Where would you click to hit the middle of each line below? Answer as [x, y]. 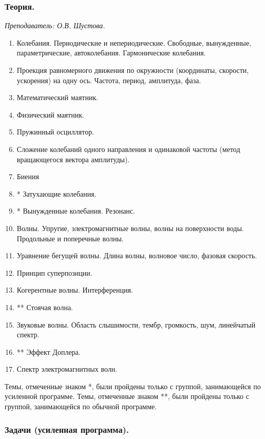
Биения [28, 176]
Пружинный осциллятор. [55, 132]
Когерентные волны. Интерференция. [75, 290]
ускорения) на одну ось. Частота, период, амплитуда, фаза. [109, 80]
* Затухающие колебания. [56, 193]
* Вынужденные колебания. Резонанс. [76, 211]
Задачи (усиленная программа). [67, 429]
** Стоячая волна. [45, 307]
